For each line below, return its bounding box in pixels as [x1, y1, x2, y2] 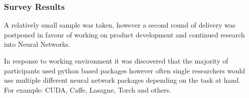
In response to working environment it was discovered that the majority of [4, 56, 228, 65]
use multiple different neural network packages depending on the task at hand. [4, 75, 241, 85]
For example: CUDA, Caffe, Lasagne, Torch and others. [4, 84, 171, 95]
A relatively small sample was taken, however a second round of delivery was [4, 20, 236, 30]
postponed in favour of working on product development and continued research [4, 29, 245, 39]
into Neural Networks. [4, 39, 70, 49]
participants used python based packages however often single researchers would [4, 65, 245, 75]
